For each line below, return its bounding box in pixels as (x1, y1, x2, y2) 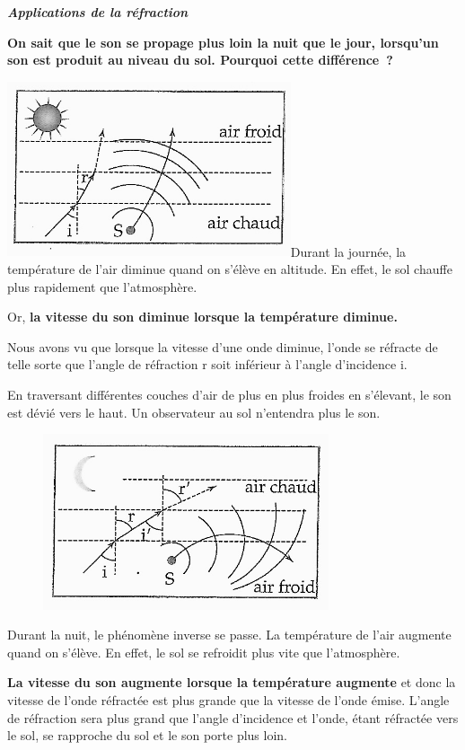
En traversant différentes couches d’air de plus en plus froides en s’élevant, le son (7, 385, 452, 404)
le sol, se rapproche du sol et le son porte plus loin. (7, 726, 287, 745)
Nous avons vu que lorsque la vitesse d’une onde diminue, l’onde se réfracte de (7, 337, 438, 356)
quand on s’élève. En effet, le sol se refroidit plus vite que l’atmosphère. (7, 642, 400, 661)
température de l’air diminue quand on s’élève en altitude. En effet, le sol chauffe (7, 260, 452, 278)
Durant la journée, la (290, 242, 407, 260)
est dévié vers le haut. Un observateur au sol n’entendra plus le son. (7, 402, 381, 421)
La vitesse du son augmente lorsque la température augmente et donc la (7, 673, 456, 692)
